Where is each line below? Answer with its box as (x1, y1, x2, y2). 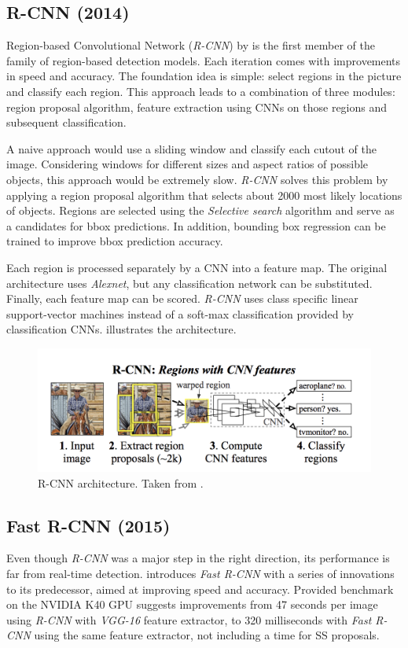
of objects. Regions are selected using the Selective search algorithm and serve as (6, 202, 395, 219)
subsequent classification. (6, 114, 127, 131)
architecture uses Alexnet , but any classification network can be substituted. (6, 274, 373, 291)
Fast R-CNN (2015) (6, 513, 171, 537)
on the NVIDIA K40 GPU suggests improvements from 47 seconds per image (6, 596, 378, 613)
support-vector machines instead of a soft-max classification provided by (6, 305, 354, 322)
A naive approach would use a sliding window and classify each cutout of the (6, 140, 377, 156)
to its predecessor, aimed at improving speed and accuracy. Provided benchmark (6, 580, 394, 597)
